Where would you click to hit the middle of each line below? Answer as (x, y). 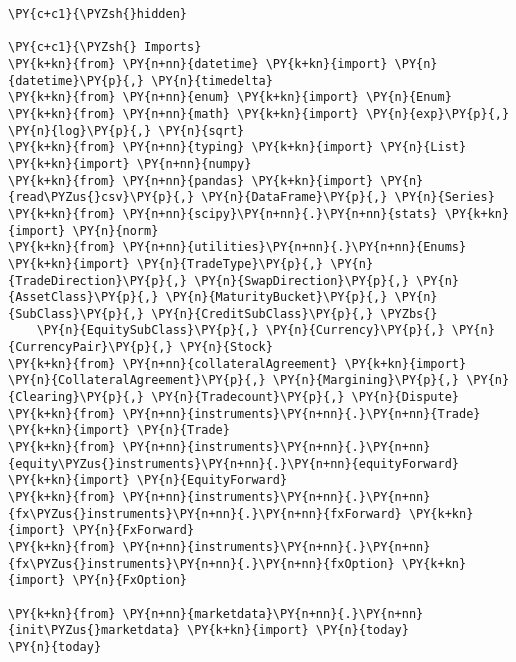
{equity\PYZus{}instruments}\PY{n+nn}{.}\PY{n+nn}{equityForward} (234, 463)
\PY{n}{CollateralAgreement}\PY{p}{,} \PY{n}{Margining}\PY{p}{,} (234, 380)
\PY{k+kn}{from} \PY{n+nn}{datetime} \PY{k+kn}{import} (198, 63)
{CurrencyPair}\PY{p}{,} (90, 347)
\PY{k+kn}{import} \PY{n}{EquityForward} (148, 480)
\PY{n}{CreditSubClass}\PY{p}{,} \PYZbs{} (294, 313)
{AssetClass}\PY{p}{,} (83, 297)
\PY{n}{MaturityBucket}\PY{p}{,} (276, 297)
